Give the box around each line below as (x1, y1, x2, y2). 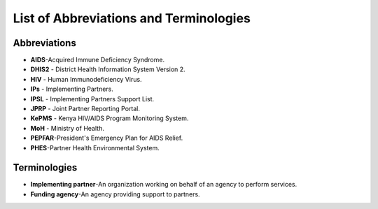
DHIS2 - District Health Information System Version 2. (30, 65, 185, 73)
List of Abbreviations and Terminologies (13, 10, 251, 26)
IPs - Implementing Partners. (30, 85, 113, 94)
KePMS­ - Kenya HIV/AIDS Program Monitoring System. (30, 114, 189, 122)
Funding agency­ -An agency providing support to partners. (30, 189, 200, 199)
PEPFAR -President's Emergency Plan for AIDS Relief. (30, 134, 183, 143)
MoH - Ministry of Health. (30, 124, 104, 132)
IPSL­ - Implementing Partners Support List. (30, 94, 155, 103)
